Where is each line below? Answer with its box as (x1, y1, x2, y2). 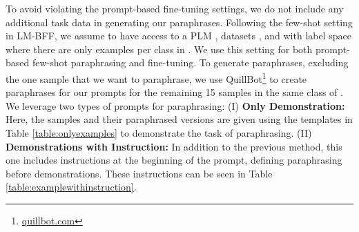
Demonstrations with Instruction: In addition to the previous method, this (6, 139, 342, 153)
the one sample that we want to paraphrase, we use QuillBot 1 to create (6, 69, 307, 86)
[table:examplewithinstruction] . (6, 180, 137, 194)
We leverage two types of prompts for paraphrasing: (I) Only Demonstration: (6, 98, 345, 113)
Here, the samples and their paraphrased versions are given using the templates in (6, 112, 353, 126)
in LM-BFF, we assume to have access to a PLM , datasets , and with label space (6, 28, 351, 43)
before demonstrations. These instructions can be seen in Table (6, 166, 273, 180)
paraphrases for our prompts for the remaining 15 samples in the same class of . (6, 85, 343, 99)
